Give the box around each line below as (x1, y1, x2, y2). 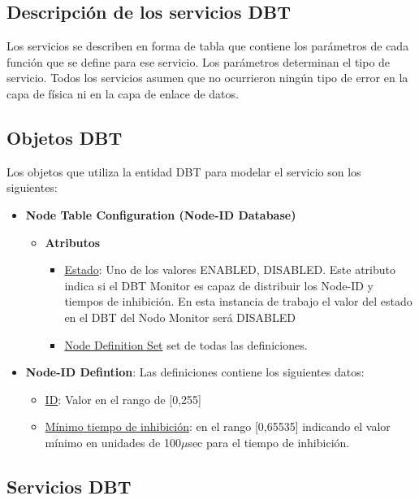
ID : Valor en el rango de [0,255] (45, 390, 201, 407)
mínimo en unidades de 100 (45, 433, 181, 450)
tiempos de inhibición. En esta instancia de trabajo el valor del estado (64, 293, 413, 310)
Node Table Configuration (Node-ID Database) (25, 206, 296, 223)
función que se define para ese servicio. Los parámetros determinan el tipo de (6, 53, 391, 70)
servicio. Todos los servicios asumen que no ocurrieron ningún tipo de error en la (6, 69, 408, 86)
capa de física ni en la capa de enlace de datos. (6, 85, 239, 102)
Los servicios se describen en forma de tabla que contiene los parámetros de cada (6, 37, 409, 54)
